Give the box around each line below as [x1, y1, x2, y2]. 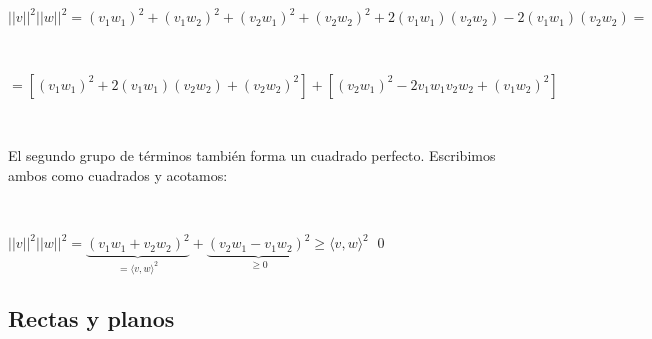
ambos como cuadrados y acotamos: [8, 164, 228, 185]
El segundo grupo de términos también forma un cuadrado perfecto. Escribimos [8, 145, 496, 166]
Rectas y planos [8, 303, 175, 334]
